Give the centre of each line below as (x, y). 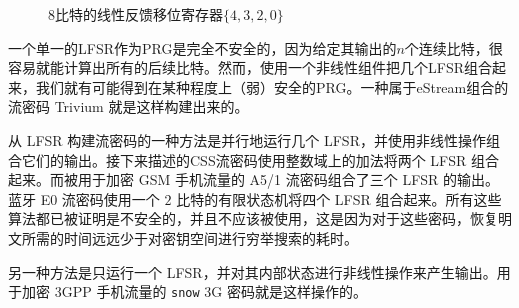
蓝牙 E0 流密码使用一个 (84, 198)
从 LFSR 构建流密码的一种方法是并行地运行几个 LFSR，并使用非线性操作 (247, 139)
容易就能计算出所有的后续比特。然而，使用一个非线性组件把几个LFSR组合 (250, 67)
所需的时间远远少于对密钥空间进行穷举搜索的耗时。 (189, 237)
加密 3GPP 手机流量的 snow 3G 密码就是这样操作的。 (194, 291)
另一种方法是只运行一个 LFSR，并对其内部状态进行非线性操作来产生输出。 (252, 271)
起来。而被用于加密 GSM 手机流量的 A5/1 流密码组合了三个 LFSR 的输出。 (254, 179)
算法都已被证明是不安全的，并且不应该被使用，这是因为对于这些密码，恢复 (253, 218)
